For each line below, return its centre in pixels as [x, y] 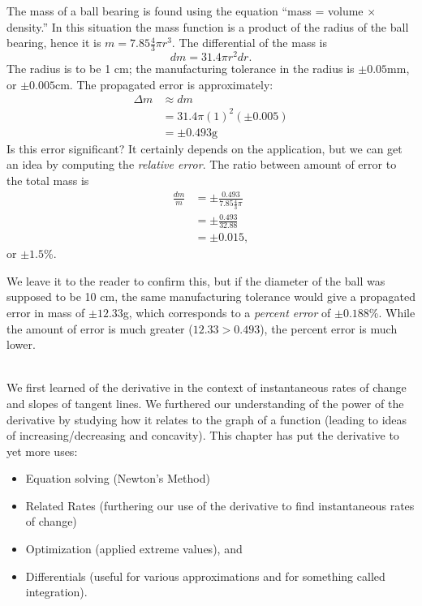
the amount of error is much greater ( [100, 328]
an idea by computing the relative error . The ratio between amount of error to [202, 164]
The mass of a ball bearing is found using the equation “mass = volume [185, 11]
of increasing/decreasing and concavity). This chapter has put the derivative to [203, 435]
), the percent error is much [329, 328]
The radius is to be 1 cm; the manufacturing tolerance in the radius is [181, 69]
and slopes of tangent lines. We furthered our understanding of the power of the [205, 403]
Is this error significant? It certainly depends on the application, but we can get [205, 148]
